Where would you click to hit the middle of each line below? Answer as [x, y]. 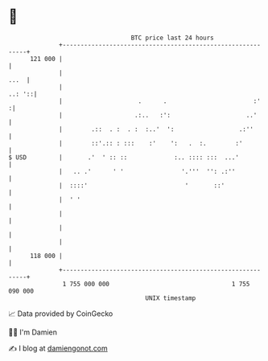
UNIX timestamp [171, 298]
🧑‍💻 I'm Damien [33, 332]
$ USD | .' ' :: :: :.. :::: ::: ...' [124, 157]
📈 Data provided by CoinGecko [61, 314]
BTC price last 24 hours [173, 38]
